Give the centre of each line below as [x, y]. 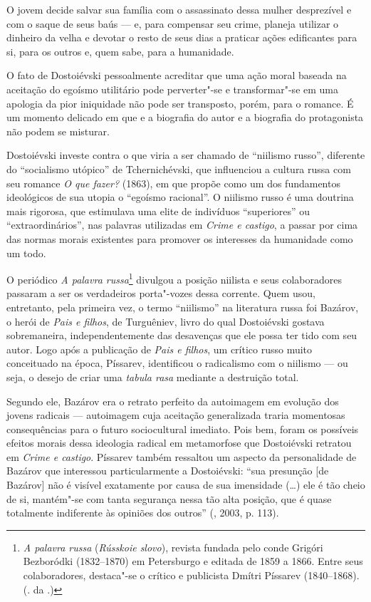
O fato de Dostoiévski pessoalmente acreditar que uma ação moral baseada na [177, 75]
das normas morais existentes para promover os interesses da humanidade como [180, 238]
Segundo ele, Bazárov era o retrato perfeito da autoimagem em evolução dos [173, 401]
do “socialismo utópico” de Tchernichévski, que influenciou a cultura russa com [179, 168]
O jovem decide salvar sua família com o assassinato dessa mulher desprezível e [179, 9]
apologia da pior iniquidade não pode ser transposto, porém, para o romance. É [180, 103]
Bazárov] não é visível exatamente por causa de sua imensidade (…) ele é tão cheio [186, 485]
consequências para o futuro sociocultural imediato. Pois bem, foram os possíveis [183, 429]
